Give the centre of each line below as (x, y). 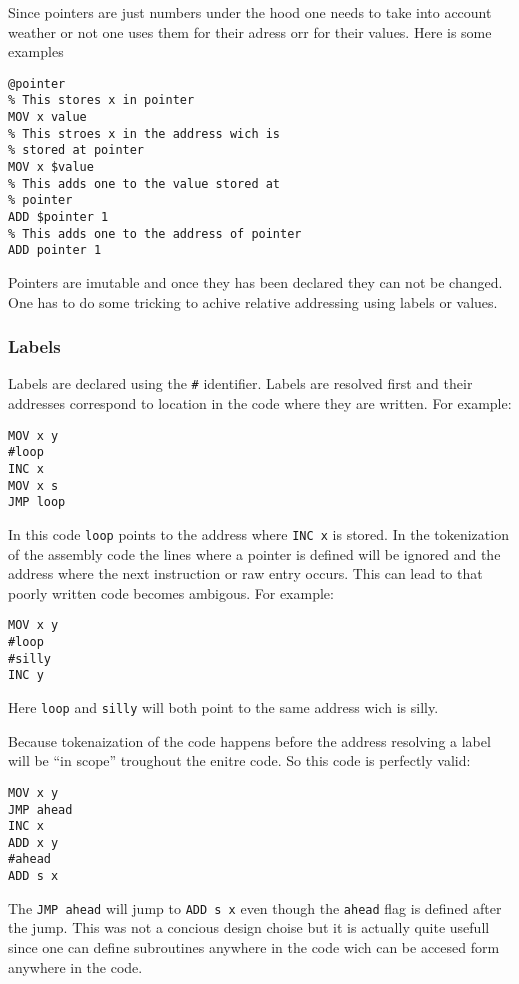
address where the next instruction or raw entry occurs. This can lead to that (245, 573)
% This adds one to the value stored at (144, 183)
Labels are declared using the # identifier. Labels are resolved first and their (240, 383)
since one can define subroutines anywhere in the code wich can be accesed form (254, 947)
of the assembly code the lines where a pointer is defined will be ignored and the (254, 553)
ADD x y (33, 842)
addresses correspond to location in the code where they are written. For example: (260, 403)
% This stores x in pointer (101, 100)
